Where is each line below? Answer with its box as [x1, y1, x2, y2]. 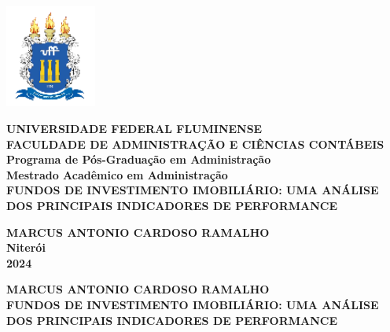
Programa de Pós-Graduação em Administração [6, 151, 271, 168]
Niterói [6, 239, 46, 256]
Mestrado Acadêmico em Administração [6, 166, 228, 183]
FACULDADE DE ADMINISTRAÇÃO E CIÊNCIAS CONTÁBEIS [6, 135, 384, 152]
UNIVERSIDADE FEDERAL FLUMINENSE [6, 120, 263, 136]
